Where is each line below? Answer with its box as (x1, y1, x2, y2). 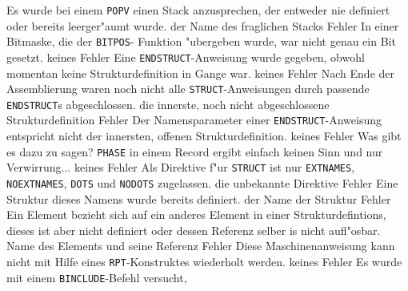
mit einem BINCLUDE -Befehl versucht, (6, 269, 187, 285)
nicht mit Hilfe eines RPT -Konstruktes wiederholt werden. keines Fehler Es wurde (6, 253, 402, 270)
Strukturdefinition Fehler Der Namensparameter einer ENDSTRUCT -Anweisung (6, 111, 382, 128)
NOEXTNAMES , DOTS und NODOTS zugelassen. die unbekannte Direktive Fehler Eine (6, 175, 398, 192)
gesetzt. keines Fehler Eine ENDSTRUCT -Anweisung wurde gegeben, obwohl (6, 48, 365, 65)
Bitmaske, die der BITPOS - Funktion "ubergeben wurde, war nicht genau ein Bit (6, 33, 396, 50)
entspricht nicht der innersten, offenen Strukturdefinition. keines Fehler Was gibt (6, 127, 402, 144)
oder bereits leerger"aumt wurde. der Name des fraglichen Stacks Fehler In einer (6, 17, 399, 34)
